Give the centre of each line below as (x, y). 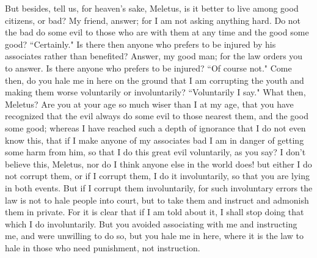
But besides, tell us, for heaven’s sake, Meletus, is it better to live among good (152, 8)
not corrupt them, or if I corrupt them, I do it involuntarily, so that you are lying (157, 176)
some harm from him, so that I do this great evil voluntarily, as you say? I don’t (155, 152)
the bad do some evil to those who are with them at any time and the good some (157, 32)
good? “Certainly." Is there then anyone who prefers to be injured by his (140, 44)
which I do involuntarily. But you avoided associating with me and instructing (151, 223)
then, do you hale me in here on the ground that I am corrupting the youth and (155, 80)
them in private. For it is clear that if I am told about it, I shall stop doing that (155, 212)
